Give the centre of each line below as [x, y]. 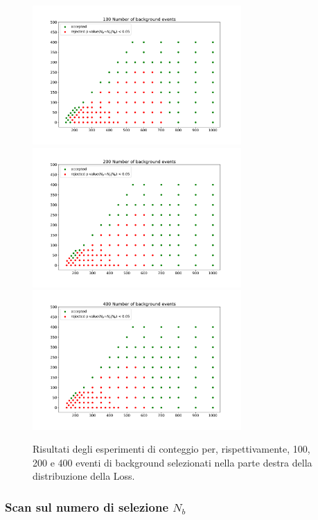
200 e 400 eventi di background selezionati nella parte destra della [173, 462]
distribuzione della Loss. [84, 476]
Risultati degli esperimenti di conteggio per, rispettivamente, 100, [171, 449]
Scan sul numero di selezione [87, 506]
